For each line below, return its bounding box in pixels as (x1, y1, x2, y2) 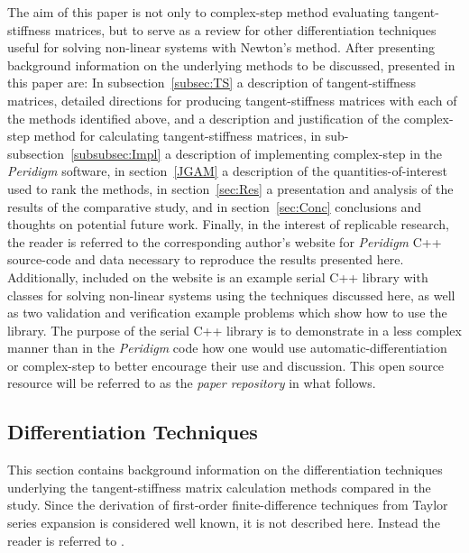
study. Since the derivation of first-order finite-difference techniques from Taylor (7, 495, 448, 514)
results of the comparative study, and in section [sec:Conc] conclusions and (7, 197, 422, 216)
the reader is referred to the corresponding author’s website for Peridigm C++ (7, 232, 442, 251)
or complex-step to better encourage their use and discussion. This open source (7, 355, 445, 374)
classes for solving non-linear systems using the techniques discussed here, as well (7, 285, 455, 304)
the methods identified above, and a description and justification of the (7, 108, 400, 127)
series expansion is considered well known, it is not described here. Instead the (7, 513, 440, 532)
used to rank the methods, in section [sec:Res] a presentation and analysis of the (7, 179, 454, 198)
